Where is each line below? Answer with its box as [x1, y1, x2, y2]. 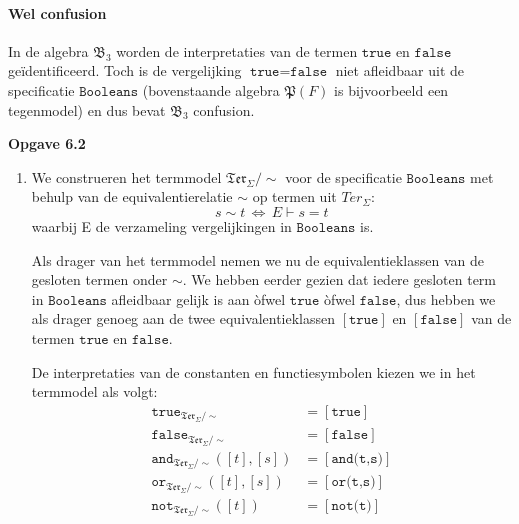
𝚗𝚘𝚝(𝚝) [331, 498, 372, 513]
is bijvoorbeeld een [334, 79, 449, 100]
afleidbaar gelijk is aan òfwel [111, 288, 286, 309]
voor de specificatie [285, 166, 402, 187]
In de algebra [8, 40, 89, 61]
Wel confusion [8, 2, 107, 23]
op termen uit [252, 186, 337, 207]
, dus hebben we [396, 288, 496, 309]
